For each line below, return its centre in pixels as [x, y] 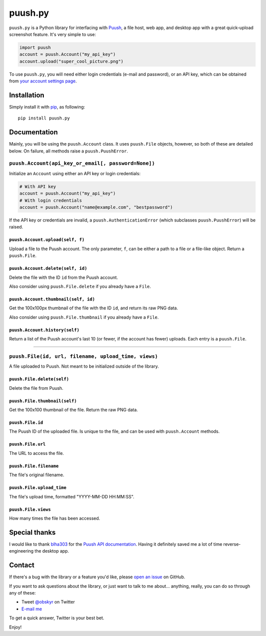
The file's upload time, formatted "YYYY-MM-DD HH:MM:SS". [72, 496]
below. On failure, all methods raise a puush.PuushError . [68, 151]
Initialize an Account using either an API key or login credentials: [75, 173]
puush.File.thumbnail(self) [43, 401]
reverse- [232, 544]
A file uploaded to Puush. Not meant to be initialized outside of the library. [84, 366]
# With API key [38, 187]
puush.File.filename [34, 466]
